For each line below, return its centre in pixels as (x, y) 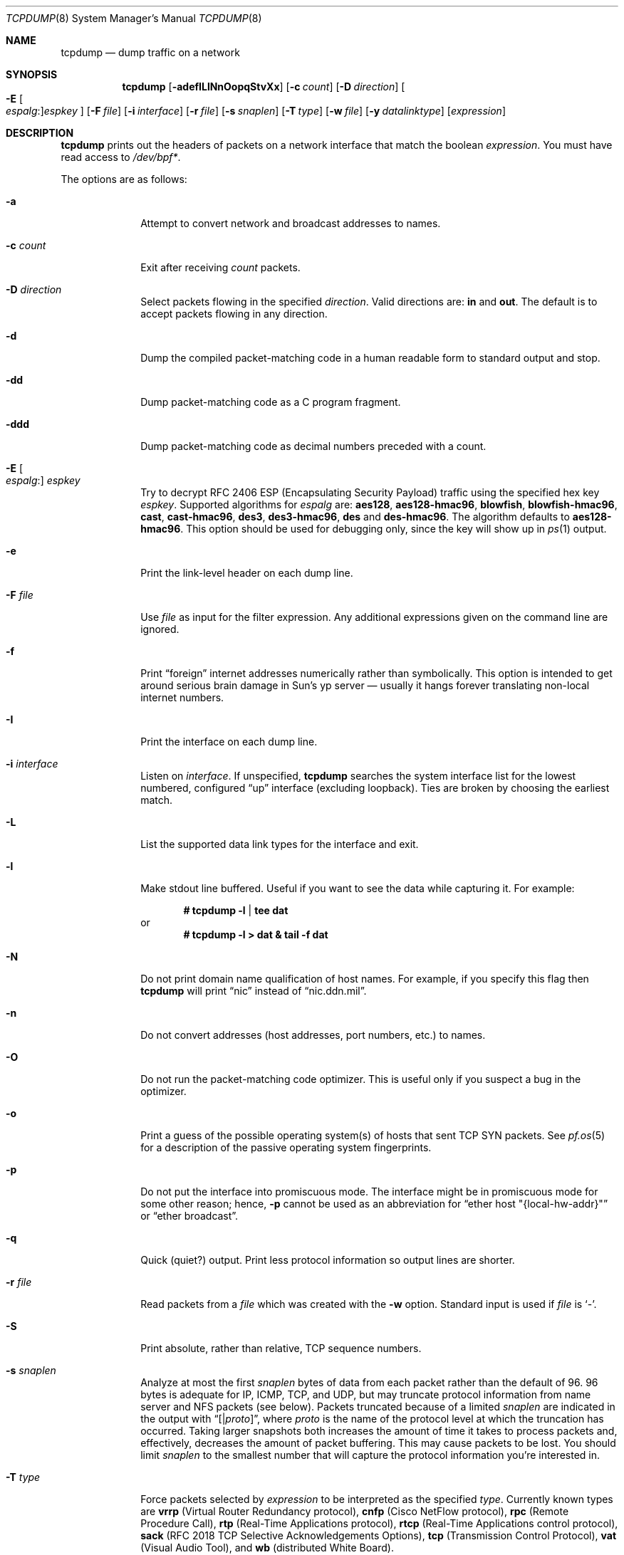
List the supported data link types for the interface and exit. (280, 844)
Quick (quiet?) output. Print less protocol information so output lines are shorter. (328, 1260)
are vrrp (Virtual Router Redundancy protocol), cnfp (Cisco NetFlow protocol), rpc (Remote (355, 1511)
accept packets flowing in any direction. (234, 314)
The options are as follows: (124, 179)
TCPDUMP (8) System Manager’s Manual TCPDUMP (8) (134, 18)
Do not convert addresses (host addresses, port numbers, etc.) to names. (313, 1035)
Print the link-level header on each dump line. (247, 573)
